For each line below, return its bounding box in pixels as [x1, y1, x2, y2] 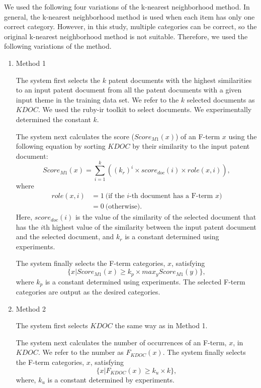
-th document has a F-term [129, 192, 213, 200]
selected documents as [187, 94, 255, 105]
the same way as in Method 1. [115, 320, 208, 331]
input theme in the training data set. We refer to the [16, 94, 179, 105]
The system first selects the [16, 74, 100, 85]
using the [228, 131, 257, 141]
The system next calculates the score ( [16, 131, 134, 141]
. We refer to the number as [38, 347, 124, 357]
